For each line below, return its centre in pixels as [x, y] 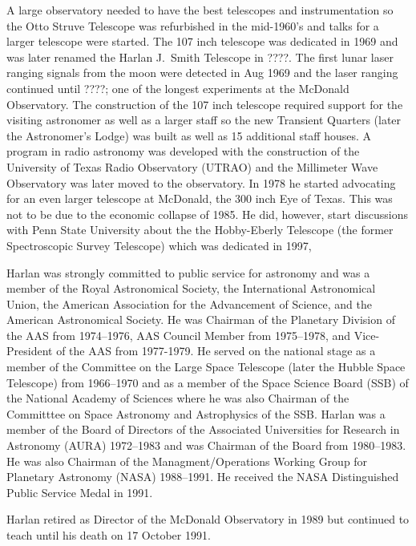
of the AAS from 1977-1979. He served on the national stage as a [216, 351]
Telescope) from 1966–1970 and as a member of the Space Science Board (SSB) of [208, 382]
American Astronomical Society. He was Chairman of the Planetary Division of [201, 320]
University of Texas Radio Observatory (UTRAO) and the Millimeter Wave [192, 166]
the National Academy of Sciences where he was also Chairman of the [178, 398]
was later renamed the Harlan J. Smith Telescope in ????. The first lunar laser [200, 57]
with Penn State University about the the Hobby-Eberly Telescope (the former [200, 230]
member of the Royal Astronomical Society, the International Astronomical [191, 288]
